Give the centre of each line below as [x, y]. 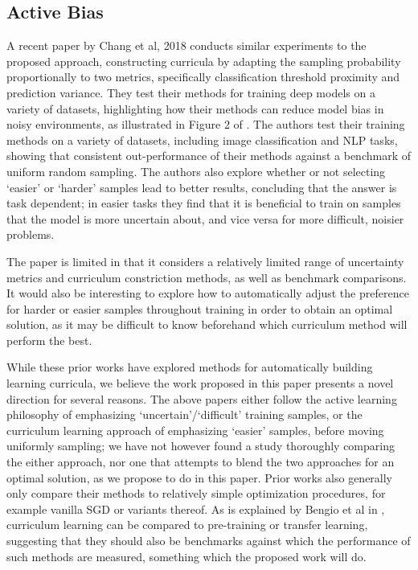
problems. [31, 234]
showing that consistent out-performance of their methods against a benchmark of [209, 156]
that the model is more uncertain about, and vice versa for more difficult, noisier [205, 218]
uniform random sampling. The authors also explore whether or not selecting [196, 171]
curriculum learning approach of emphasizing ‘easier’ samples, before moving [195, 430]
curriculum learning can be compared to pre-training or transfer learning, [187, 525]
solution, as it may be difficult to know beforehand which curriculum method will [207, 324]
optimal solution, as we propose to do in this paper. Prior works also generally [200, 477]
